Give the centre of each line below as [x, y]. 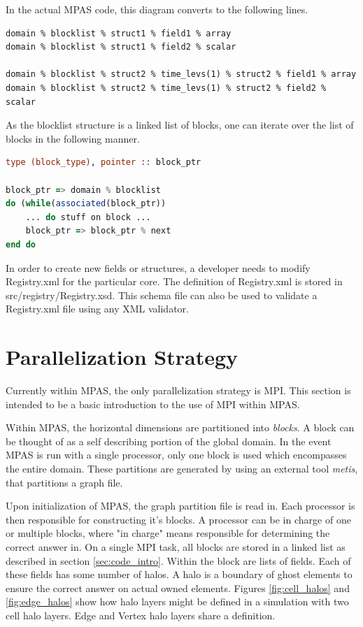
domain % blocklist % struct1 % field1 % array [119, 33]
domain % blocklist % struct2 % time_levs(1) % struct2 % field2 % [166, 88]
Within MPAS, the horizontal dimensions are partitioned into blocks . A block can [180, 427]
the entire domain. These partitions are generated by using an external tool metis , [182, 468]
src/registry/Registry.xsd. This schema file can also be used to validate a [162, 295]
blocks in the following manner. [73, 138]
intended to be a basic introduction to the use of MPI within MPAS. [153, 404]
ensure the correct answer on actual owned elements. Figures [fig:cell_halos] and [178, 588]
